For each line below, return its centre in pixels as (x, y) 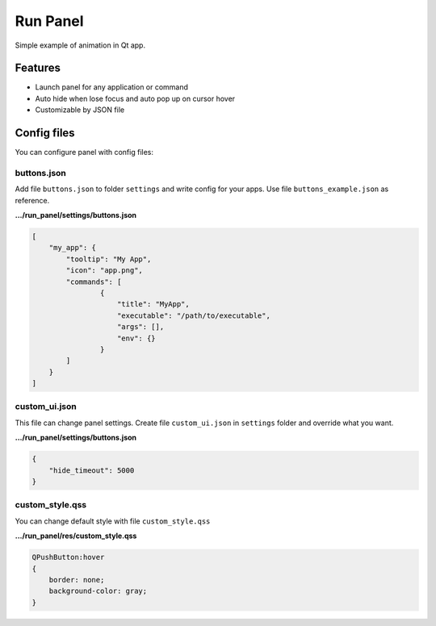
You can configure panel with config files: (84, 152)
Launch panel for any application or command (112, 87)
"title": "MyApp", (153, 304)
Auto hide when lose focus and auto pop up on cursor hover (135, 98)
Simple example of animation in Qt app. (80, 45)
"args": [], (141, 327)
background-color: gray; (98, 591)
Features (38, 68)
